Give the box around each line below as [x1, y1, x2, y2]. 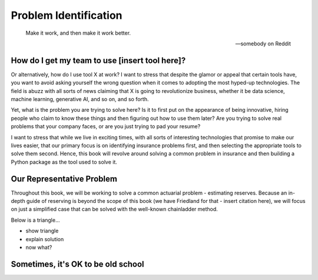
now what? [25, 244, 52, 251]
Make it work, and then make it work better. [25, 29, 131, 36]
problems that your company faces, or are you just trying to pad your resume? [11, 123, 201, 130]
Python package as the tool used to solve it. [11, 158, 118, 165]
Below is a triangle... [11, 216, 60, 224]
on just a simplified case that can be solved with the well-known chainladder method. [11, 206, 218, 213]
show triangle [25, 227, 59, 235]
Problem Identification [11, 9, 123, 22]
